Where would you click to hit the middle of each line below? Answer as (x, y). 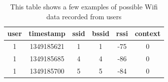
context (148, 33)
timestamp (47, 33)
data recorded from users (84, 16)
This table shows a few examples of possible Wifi (84, 6)
